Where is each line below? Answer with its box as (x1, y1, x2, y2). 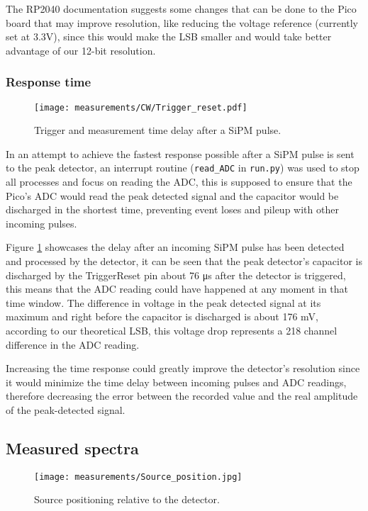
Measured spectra (6, 437, 139, 459)
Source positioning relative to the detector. (34, 492, 220, 507)
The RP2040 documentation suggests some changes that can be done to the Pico (6, 1, 357, 16)
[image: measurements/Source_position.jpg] (34, 471, 242, 482)
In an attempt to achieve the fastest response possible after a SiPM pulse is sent (6, 146, 355, 161)
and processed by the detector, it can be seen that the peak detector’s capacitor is (6, 254, 362, 269)
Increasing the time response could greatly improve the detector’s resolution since (6, 361, 360, 376)
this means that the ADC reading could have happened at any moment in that (6, 281, 348, 296)
